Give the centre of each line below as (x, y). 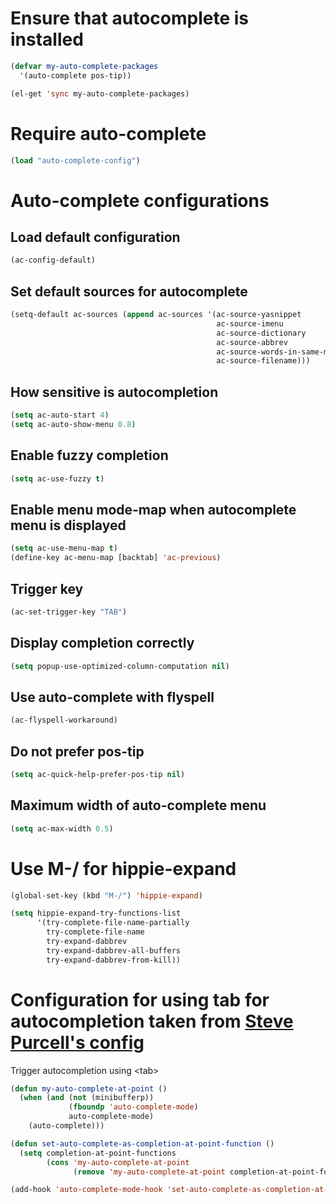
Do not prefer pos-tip (77, 751)
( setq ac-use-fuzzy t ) (57, 478)
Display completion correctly (102, 643)
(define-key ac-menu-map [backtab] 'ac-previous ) (116, 558)
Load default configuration (95, 237)
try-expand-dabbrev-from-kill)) (114, 960)
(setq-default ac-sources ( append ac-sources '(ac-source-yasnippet (156, 315)
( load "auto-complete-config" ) (75, 160)
